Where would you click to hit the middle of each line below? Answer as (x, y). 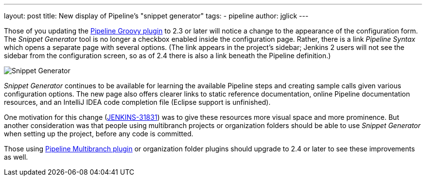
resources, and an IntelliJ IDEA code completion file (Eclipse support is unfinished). (137, 102)
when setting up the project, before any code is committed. (99, 134)
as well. (16, 157)
